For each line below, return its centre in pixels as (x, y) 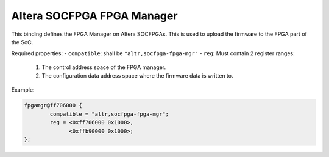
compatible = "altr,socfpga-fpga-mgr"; (109, 114)
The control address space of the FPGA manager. (104, 67)
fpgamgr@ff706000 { (53, 105)
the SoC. (22, 42)
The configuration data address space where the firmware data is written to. (137, 76)
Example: (23, 89)
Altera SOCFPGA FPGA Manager (94, 16)
